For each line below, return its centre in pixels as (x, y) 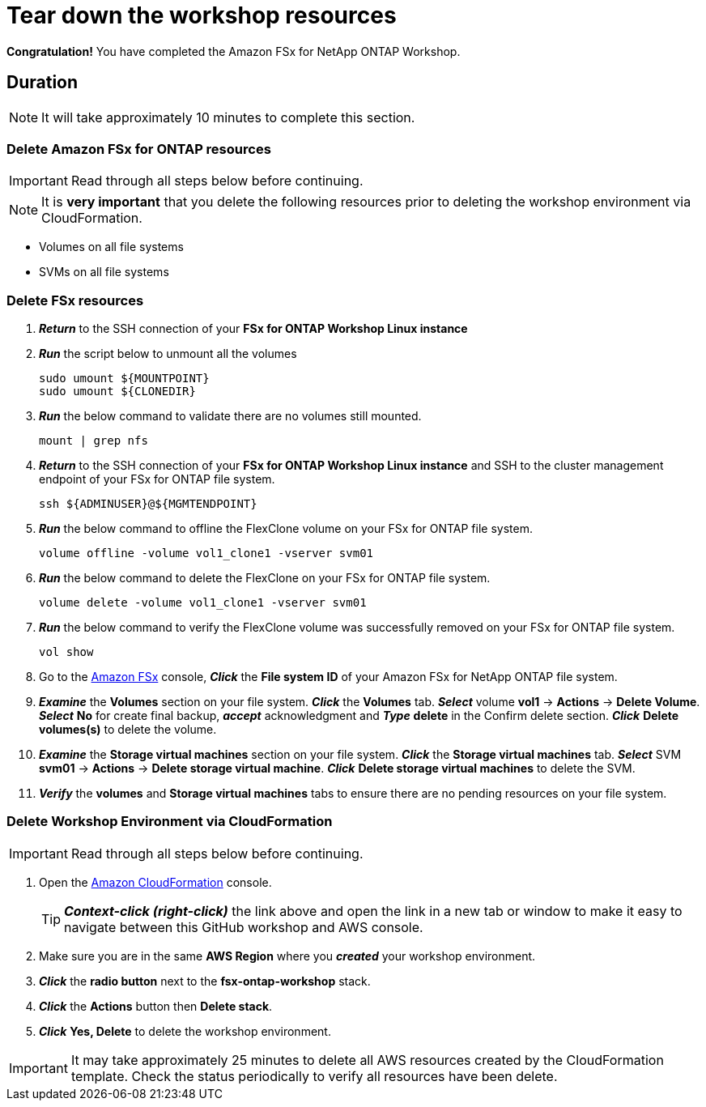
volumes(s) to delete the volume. (128, 730)
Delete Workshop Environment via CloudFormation (170, 822)
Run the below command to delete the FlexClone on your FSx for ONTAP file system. (265, 578)
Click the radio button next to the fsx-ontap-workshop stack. (205, 981)
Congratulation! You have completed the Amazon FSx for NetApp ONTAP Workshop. (234, 51)
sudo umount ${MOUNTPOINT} (124, 379)
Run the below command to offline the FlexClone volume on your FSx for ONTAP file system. (286, 529)
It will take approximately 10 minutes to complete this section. (228, 117)
